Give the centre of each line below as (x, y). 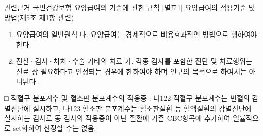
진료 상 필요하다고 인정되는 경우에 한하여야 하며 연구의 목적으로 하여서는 (131, 71)
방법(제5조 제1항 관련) (39, 17)
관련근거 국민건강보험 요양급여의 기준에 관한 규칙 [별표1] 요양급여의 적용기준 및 (130, 7)
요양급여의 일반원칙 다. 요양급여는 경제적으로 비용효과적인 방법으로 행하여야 (137, 34)
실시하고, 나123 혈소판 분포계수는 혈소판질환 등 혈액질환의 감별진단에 (142, 108)
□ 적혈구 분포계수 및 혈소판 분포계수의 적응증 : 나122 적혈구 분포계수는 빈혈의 (127, 98)
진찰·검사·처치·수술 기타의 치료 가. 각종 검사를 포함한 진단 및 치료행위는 (134, 61)
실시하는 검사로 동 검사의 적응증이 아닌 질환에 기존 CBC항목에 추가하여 (117, 118)
